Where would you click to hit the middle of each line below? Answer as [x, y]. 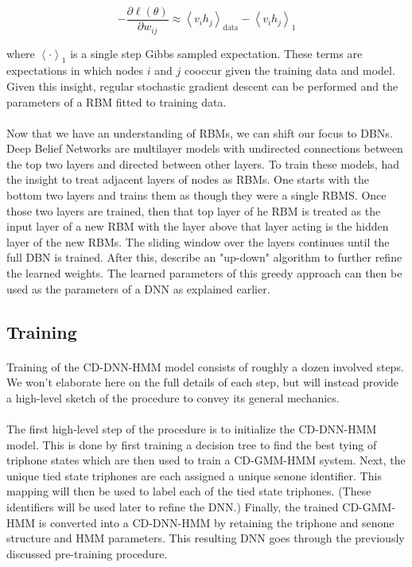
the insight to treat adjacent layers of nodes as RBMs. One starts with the [188, 179]
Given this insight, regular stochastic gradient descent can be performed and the [202, 85]
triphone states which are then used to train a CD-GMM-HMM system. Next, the [206, 460]
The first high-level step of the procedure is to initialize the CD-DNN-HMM [192, 428]
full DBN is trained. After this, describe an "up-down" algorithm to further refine [204, 257]
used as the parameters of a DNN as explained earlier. [138, 288]
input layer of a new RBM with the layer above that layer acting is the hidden [198, 226]
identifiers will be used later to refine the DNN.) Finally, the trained [173, 506]
